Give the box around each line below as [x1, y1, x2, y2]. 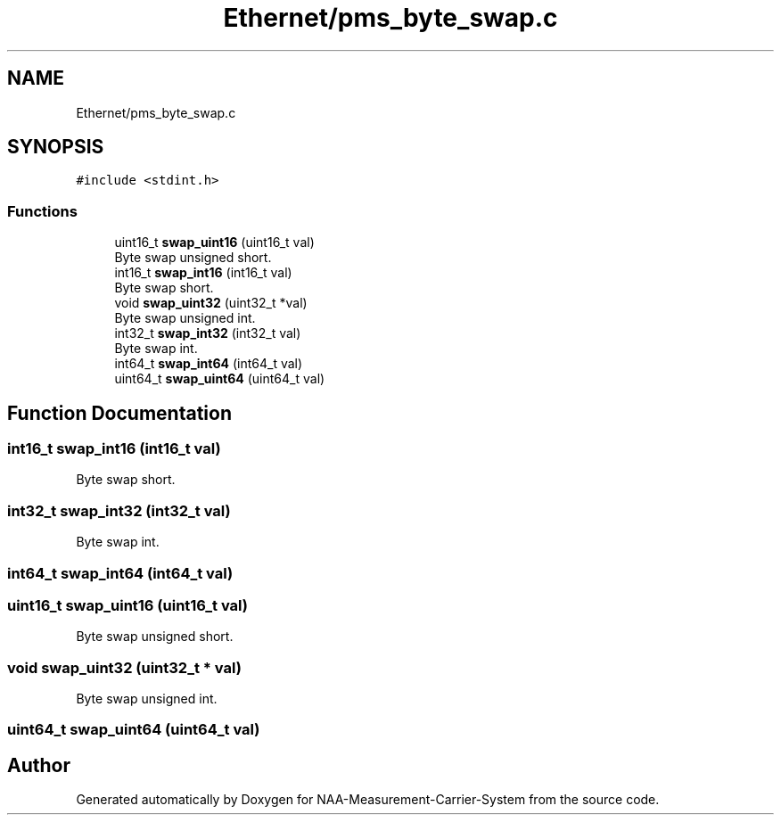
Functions [7, 201, 78, 220]
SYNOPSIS [7, 136, 104, 159]
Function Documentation [7, 401, 232, 424]
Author [7, 753, 70, 777]
